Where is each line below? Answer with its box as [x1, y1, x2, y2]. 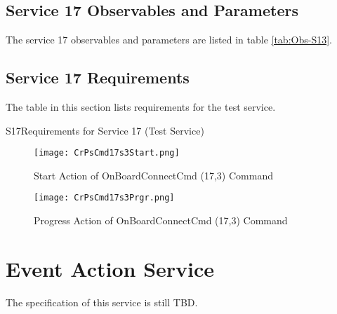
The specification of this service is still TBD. [6, 294, 198, 309]
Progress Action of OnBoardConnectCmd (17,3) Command [34, 213, 288, 228]
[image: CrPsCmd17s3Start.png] [34, 148, 180, 158]
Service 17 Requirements [6, 67, 190, 88]
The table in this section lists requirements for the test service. [6, 100, 276, 114]
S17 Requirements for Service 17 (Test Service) [6, 123, 204, 137]
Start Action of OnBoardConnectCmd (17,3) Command [34, 168, 273, 182]
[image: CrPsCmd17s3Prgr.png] [34, 193, 175, 203]
